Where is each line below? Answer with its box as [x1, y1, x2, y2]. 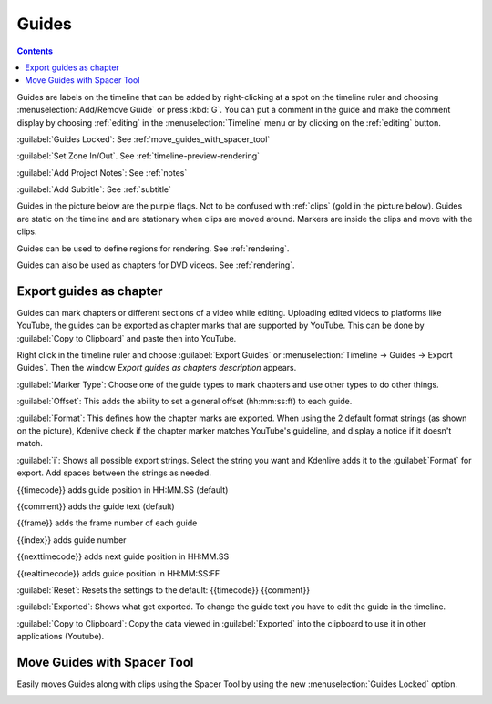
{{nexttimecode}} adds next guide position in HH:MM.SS [16, 551, 230, 562]
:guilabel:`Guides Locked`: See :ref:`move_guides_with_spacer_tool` [16, 133, 271, 145]
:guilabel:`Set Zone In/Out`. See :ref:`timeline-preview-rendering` [16, 150, 260, 161]
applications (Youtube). [16, 631, 105, 642]
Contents [16, 46, 54, 56]
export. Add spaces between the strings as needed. [16, 467, 211, 478]
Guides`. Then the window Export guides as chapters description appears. [16, 362, 297, 373]
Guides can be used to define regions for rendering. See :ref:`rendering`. [16, 242, 290, 254]
